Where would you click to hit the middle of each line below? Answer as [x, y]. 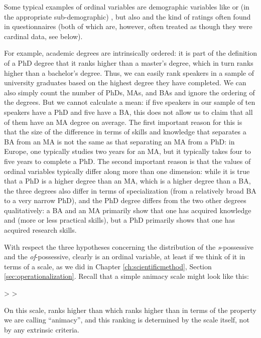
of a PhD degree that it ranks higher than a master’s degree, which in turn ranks [129, 62]
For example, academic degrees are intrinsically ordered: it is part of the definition [130, 53]
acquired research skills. [40, 230]
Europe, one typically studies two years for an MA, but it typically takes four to [127, 151]
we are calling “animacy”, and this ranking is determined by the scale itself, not [127, 320]
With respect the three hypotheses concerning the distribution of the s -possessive [129, 246]
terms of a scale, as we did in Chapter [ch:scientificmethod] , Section [108, 266]
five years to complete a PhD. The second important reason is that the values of [127, 161]
